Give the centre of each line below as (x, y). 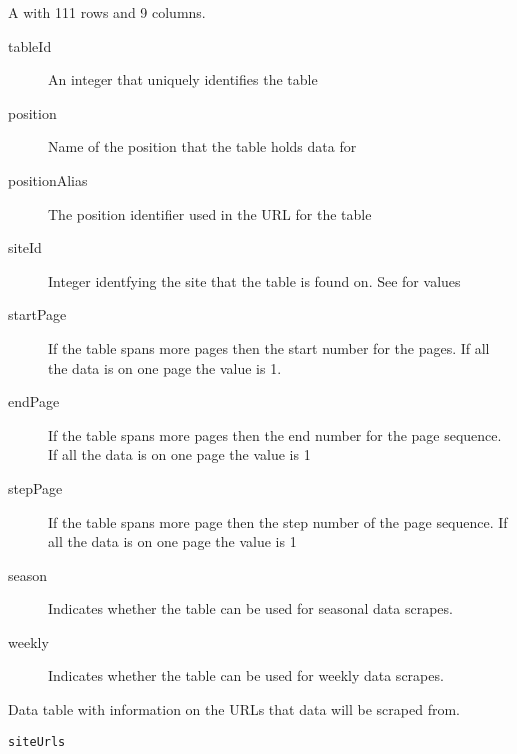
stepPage (35, 487)
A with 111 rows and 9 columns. (107, 12)
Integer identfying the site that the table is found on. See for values (254, 280)
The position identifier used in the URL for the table (210, 213)
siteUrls (37, 741)
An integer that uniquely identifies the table (183, 79)
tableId (30, 45)
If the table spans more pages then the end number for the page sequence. (275, 434)
